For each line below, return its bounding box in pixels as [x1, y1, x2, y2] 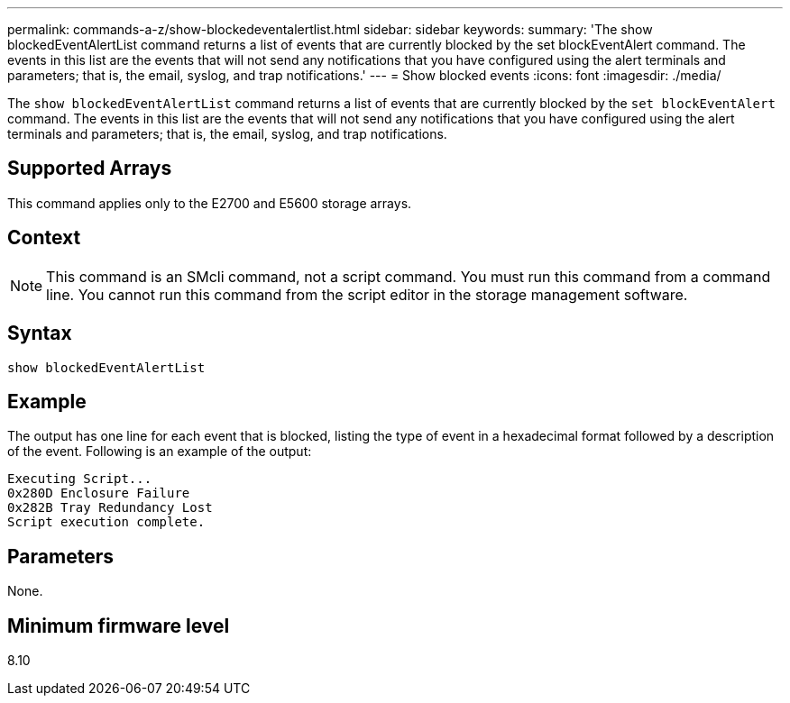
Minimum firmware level [7, 614, 230, 637]
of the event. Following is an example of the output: [7, 443, 312, 460]
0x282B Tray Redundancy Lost [7, 500, 213, 516]
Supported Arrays [7, 157, 172, 180]
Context [7, 226, 81, 250]
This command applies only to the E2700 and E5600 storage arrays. [7, 195, 412, 211]
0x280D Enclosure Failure [7, 486, 190, 501]
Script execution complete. [7, 515, 206, 530]
